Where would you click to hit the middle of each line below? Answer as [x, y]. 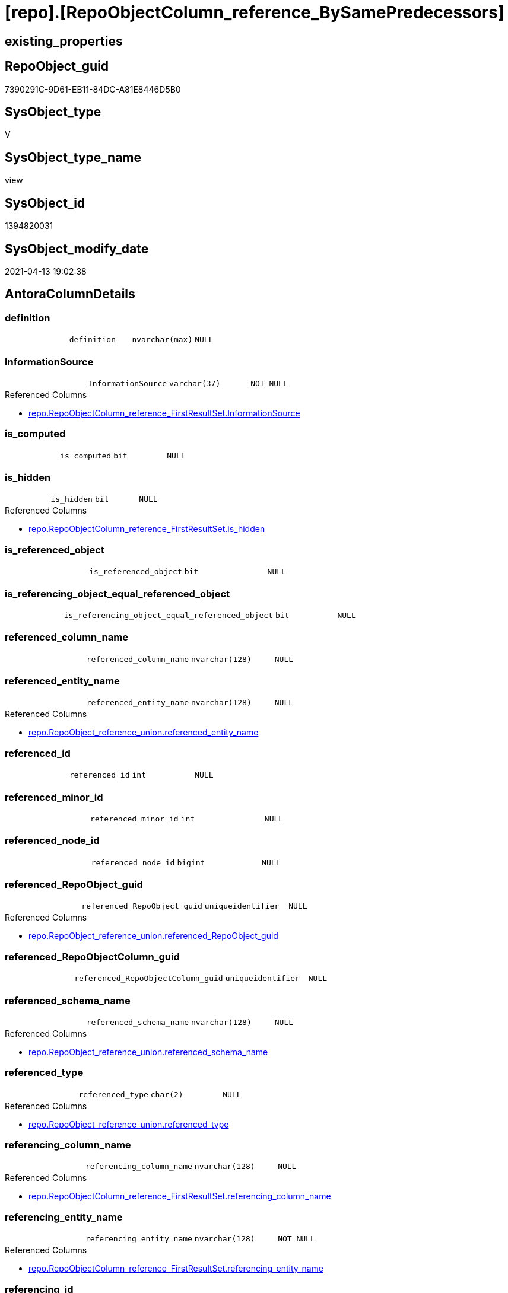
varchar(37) [195, 383]
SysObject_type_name [73, 157]
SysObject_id [45, 203]
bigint [191, 862]
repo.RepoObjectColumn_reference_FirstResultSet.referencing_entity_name [176, 1269]
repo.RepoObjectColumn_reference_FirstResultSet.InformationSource [164, 413]
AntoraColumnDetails [70, 294]
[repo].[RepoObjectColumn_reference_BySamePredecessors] [255, 12]
